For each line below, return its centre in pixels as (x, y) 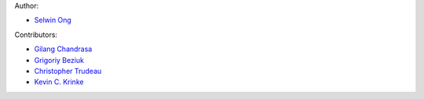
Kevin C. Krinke (59, 82)
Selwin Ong (53, 20)
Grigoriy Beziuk (59, 60)
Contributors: (36, 35)
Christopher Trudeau (68, 71)
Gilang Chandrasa (63, 49)
